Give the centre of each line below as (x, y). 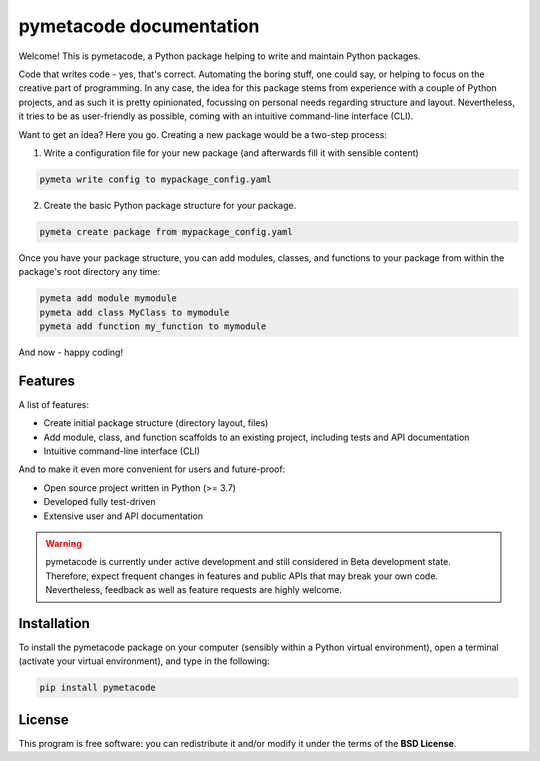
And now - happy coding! (71, 352)
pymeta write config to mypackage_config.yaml (155, 179)
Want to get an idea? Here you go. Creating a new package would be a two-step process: (202, 134)
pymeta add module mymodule (108, 298)
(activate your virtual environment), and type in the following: (144, 661)
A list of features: (54, 404)
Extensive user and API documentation (123, 516)
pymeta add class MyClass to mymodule (134, 312)
